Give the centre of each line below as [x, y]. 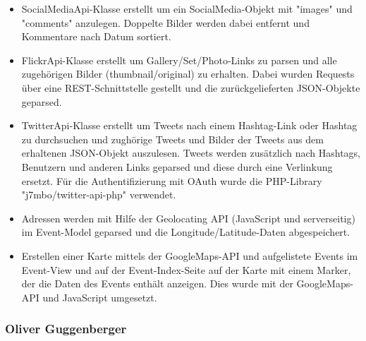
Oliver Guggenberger [66, 329]
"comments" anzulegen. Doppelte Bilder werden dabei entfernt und [165, 22]
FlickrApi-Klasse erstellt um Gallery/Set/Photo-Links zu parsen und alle [179, 60]
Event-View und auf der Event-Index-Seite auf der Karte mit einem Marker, [186, 269]
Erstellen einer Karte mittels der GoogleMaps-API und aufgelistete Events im [190, 255]
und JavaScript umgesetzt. [100, 297]
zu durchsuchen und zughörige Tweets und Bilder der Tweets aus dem [172, 139]
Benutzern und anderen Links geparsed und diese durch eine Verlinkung [177, 166]
